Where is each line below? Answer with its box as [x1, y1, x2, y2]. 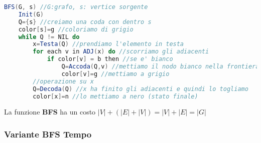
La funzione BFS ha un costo [4, 106, 96, 117]
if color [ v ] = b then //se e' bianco [47, 55, 173, 63]
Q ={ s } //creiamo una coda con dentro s [18, 18, 152, 25]
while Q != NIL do [18, 33, 80, 40]
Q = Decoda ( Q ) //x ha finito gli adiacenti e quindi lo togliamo [33, 85, 248, 92]
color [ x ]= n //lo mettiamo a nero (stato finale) [33, 92, 198, 100]
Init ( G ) [18, 10, 44, 18]
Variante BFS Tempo [4, 127, 92, 140]
